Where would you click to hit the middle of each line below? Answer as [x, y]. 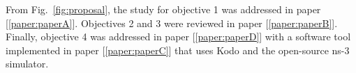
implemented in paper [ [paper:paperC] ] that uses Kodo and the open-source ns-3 [178, 50]
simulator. [27, 64]
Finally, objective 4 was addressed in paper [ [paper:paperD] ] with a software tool [178, 36]
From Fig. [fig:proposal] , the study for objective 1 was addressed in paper [163, 9]
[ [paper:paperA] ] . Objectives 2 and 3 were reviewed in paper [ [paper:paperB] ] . [172, 23]
